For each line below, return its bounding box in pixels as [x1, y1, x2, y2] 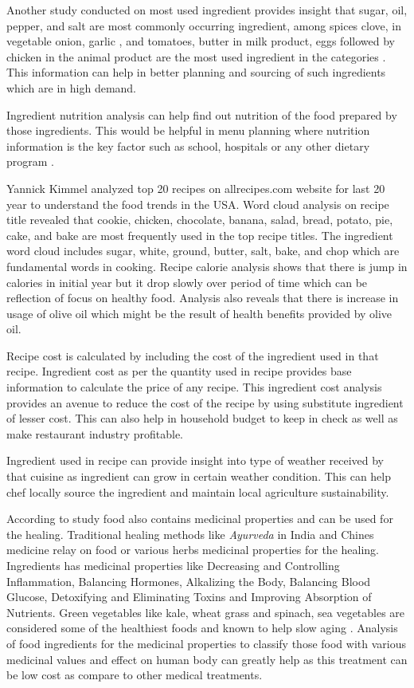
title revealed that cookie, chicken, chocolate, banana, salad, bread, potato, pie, [6, 211, 393, 228]
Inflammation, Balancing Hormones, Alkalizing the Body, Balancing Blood [6, 572, 371, 589]
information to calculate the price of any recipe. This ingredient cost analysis [6, 379, 382, 395]
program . [6, 153, 54, 170]
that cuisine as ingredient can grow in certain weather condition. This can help [6, 468, 391, 485]
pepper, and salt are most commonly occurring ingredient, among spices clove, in [6, 17, 401, 33]
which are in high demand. [6, 79, 137, 96]
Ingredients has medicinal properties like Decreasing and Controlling [6, 557, 340, 573]
